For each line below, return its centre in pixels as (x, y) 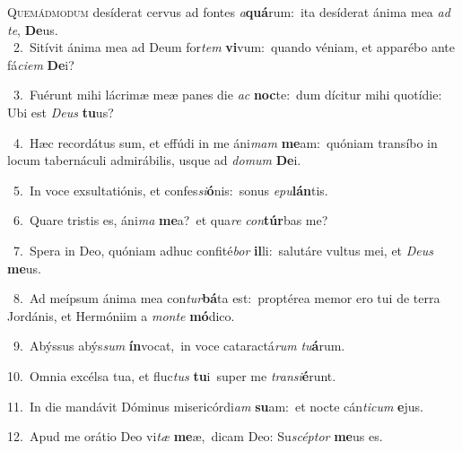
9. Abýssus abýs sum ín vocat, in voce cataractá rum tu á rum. (179, 346)
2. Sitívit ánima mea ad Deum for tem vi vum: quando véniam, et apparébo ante (234, 47)
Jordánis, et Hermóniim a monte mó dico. (121, 315)
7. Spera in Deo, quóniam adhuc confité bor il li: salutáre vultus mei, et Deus (223, 250)
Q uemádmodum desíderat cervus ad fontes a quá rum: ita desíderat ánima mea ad (229, 12)
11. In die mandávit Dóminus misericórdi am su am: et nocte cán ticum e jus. (215, 406)
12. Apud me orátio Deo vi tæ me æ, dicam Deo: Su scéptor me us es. (195, 436)
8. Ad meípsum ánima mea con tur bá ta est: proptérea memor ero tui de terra (227, 298)
